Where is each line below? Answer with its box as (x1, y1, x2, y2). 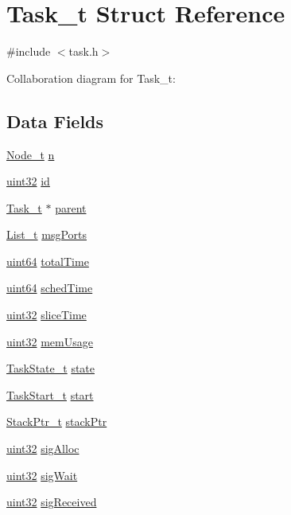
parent (55, 199, 87, 216)
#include (6, 43, 51, 60)
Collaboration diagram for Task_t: (6, 69, 176, 86)
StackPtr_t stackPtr (6, 413, 107, 430)
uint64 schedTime (6, 279, 93, 296)
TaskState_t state (6, 360, 95, 376)
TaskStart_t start (6, 386, 94, 403)
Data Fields (6, 108, 104, 133)
